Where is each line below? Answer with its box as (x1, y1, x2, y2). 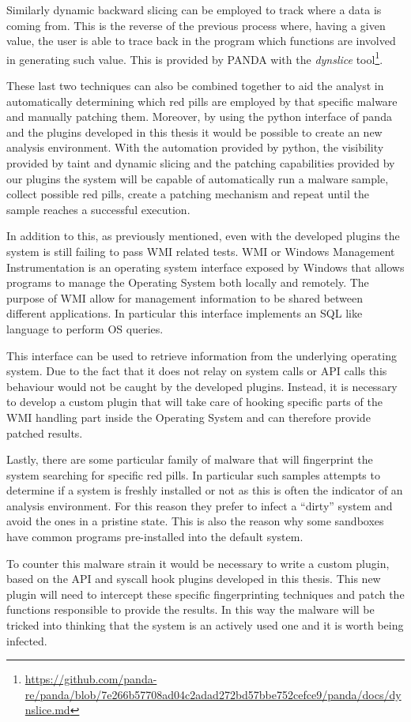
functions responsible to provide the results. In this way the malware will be (6, 601, 375, 618)
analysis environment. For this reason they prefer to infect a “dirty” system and (6, 497, 393, 513)
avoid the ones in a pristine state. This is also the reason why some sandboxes (6, 513, 384, 529)
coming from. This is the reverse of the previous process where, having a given (6, 17, 386, 33)
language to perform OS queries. (6, 320, 164, 337)
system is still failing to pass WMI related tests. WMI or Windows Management (6, 243, 395, 259)
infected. (6, 632, 47, 649)
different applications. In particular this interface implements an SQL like (6, 305, 363, 322)
